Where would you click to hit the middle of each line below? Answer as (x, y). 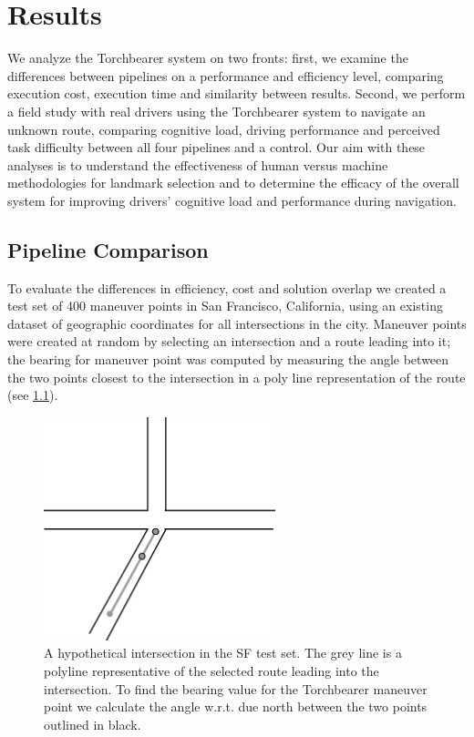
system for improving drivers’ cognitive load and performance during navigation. (232, 200)
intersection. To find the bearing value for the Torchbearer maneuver (236, 688)
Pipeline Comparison (108, 249)
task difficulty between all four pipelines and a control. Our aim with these (216, 147)
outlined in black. (93, 724)
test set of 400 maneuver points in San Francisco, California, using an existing (225, 306)
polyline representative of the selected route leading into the (211, 670)
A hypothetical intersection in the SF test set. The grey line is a (223, 653)
